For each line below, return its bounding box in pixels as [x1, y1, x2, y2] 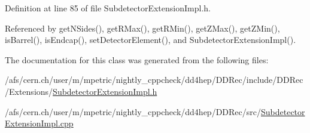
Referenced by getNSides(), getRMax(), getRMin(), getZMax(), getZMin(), [5, 21, 280, 34]
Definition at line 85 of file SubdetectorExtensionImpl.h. [5, 2, 211, 14]
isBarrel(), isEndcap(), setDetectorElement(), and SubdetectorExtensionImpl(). [5, 33, 296, 46]
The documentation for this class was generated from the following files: [5, 53, 269, 66]
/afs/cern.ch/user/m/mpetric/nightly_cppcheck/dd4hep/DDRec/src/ [5, 105, 261, 117]
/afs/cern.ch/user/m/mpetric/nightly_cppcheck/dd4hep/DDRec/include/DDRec [5, 73, 303, 86]
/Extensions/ [5, 85, 53, 97]
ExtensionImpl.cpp [5, 117, 74, 129]
